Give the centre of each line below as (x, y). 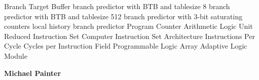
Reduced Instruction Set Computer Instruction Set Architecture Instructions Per (129, 36)
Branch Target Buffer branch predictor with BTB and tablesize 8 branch (117, 6)
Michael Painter (33, 73)
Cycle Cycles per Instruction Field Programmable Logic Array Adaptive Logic (126, 46)
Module (16, 55)
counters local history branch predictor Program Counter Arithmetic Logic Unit (128, 26)
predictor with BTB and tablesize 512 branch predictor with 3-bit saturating (123, 16)
